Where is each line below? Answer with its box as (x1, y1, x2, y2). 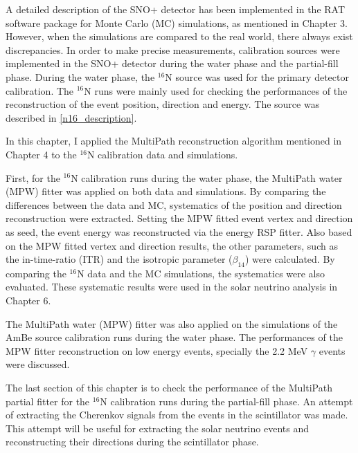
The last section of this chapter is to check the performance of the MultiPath (6, 380, 332, 395)
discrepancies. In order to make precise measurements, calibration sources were (6, 42, 340, 57)
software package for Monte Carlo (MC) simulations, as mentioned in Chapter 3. (6, 15, 348, 30)
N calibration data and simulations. (87, 147, 238, 161)
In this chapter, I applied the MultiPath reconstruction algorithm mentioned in (6, 133, 342, 148)
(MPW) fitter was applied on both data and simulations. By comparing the (6, 184, 326, 198)
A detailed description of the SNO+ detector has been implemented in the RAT (6, 2, 346, 16)
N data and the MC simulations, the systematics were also (77, 266, 325, 280)
